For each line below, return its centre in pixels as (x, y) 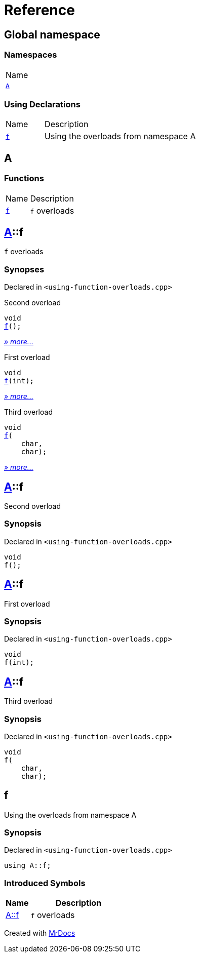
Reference (39, 10)
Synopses (24, 269)
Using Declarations (42, 104)
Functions (24, 178)
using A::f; (28, 866)
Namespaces (31, 55)
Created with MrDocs (40, 933)
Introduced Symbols (45, 883)
